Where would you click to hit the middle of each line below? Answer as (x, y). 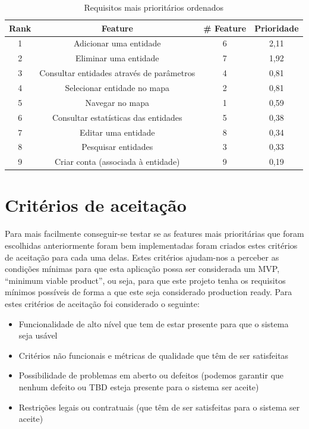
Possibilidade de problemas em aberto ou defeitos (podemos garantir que (151, 375)
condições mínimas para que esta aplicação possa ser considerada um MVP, (142, 269)
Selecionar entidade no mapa (117, 87)
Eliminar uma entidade (117, 58)
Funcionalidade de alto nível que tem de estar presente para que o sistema (154, 323)
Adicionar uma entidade (117, 43)
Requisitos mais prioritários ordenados (154, 7)
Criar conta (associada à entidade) (117, 162)
